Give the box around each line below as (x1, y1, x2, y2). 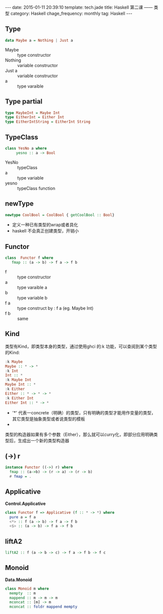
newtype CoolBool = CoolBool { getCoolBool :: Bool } (5, 212, 115, 217)
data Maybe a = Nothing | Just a (5, 38, 73, 43)
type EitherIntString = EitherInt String (5, 119, 91, 124)
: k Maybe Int (5, 378, 32, 383)
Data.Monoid (5, 576, 32, 583)
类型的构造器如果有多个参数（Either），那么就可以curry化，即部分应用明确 (5, 432, 154, 437)
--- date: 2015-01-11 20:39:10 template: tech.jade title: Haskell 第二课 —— (5, 4, 153, 10)
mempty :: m (9, 591, 36, 595)
